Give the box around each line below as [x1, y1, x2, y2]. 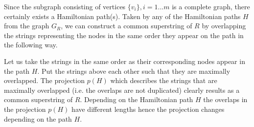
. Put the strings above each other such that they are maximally [37, 65, 231, 76]
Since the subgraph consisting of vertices [4, 1, 126, 11]
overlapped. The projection [4, 75, 85, 85]
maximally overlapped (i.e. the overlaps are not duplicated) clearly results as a [4, 85, 240, 95]
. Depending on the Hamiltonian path [80, 94, 193, 105]
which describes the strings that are [110, 75, 217, 85]
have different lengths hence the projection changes [71, 104, 225, 114]
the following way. [4, 40, 58, 50]
